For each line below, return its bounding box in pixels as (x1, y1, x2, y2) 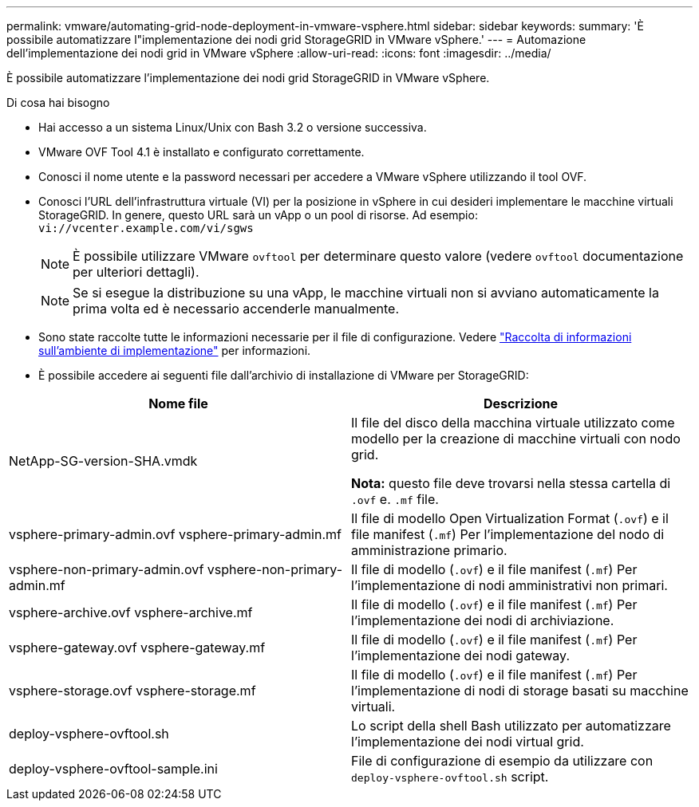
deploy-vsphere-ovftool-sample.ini (9, 761, 218, 777)
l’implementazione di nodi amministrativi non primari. (351, 577, 668, 593)
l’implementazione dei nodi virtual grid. (351, 734, 584, 750)
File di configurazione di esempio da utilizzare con (351, 753, 654, 769)
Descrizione (483, 396, 559, 411)
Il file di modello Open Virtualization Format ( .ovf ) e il (351, 510, 669, 526)
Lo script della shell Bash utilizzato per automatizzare (351, 718, 671, 734)
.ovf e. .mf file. (351, 491, 439, 507)
